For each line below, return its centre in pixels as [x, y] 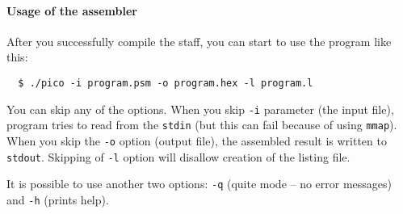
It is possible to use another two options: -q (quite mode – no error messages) [199, 184]
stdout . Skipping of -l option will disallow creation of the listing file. [178, 156]
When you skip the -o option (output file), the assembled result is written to [197, 140]
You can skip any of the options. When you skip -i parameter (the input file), [200, 109]
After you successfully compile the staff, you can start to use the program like [199, 41]
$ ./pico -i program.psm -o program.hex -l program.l [166, 83]
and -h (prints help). [58, 199]
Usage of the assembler [72, 10]
